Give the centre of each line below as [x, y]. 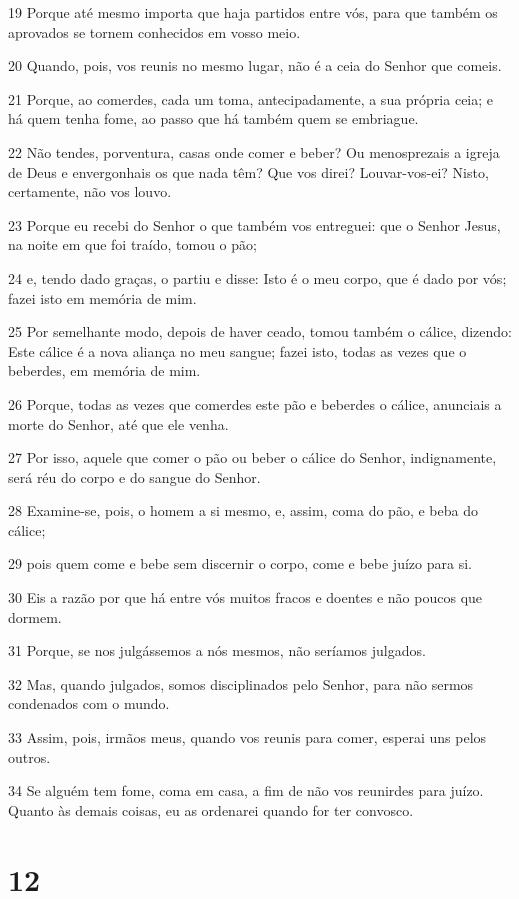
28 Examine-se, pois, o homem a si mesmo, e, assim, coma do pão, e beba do [243, 510]
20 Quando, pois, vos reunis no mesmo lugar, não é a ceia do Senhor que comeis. [255, 65]
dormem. [35, 616]
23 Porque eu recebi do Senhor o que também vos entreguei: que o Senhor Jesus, [254, 224]
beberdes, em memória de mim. [104, 370]
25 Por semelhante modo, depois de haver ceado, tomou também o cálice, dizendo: [260, 331]
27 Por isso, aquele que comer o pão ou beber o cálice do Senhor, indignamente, [252, 457]
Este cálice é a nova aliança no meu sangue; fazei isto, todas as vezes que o [237, 350]
